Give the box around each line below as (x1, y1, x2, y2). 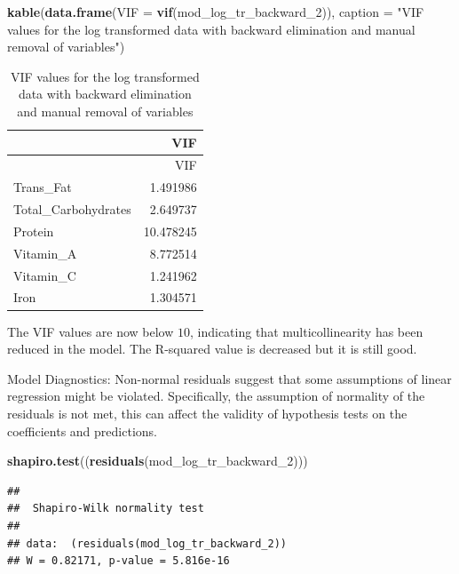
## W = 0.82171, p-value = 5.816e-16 (7, 554, 230, 568)
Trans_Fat (13, 178, 72, 196)
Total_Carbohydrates (13, 200, 131, 219)
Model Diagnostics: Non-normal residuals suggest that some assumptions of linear (7, 369, 452, 387)
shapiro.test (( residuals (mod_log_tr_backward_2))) (7, 451, 308, 470)
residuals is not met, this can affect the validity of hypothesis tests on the (7, 403, 408, 422)
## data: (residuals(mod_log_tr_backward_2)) (7, 537, 287, 550)
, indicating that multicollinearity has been (190, 322, 423, 340)
